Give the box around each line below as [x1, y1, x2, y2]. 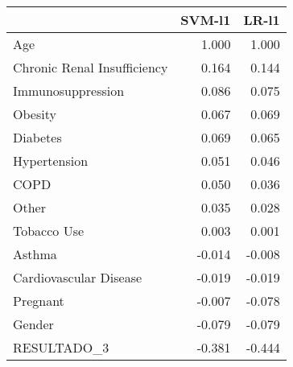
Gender [13, 315, 54, 333]
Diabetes [13, 128, 62, 146]
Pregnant [13, 291, 64, 310]
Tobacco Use [13, 221, 85, 240]
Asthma [13, 245, 57, 263]
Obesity [13, 105, 56, 123]
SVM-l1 [180, 10, 231, 29]
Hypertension [13, 151, 89, 170]
